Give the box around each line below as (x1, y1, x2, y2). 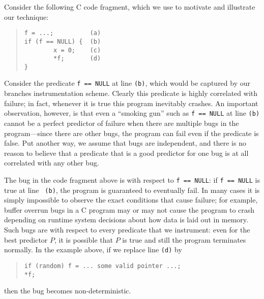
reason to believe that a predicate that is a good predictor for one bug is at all (4, 147, 249, 158)
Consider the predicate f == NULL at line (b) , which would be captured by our (4, 78, 251, 88)
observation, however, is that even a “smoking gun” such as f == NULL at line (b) (4, 108, 260, 118)
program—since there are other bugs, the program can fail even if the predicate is (4, 127, 259, 138)
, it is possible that (54, 234, 113, 245)
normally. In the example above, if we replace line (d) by (4, 244, 182, 255)
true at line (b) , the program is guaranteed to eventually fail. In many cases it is (4, 184, 260, 195)
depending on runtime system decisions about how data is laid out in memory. (4, 214, 248, 225)
